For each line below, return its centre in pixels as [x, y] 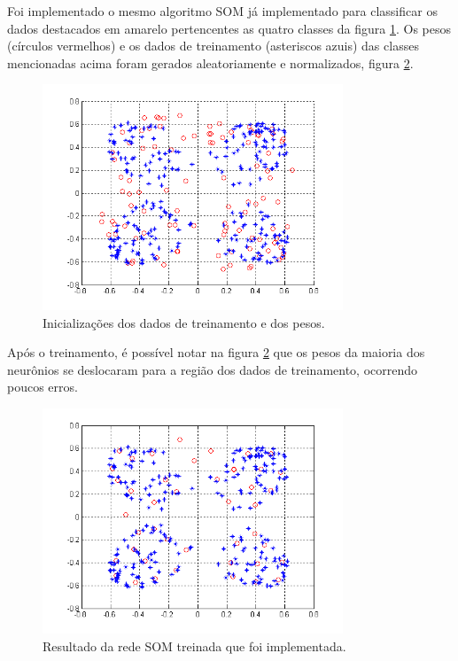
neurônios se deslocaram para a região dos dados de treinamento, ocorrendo [213, 369]
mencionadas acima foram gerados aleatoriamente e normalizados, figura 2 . [210, 62]
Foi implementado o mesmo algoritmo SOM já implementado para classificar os [222, 11]
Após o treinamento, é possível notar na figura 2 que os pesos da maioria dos [216, 352]
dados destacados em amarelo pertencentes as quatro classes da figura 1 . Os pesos [229, 28]
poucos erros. [43, 387]
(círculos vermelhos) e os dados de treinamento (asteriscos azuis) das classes [213, 46]
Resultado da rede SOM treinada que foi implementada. [194, 646]
